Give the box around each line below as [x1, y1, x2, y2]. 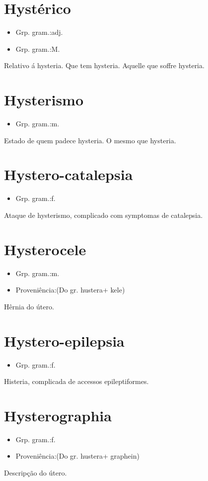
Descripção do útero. [4, 468, 67, 478]
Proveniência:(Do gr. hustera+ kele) [15, 285, 125, 295]
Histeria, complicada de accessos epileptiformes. [4, 376, 149, 386]
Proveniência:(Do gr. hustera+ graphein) [15, 451, 139, 461]
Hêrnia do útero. [4, 301, 54, 311]
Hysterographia [4, 405, 112, 425]
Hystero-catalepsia [4, 164, 133, 185]
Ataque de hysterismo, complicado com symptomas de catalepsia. [4, 209, 203, 220]
